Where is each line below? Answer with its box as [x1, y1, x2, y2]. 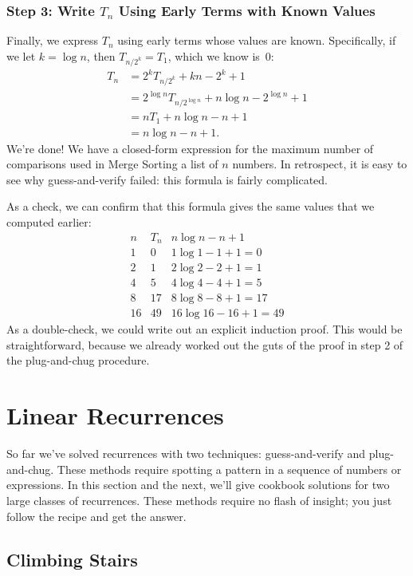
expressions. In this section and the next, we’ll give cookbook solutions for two [6, 476, 390, 493]
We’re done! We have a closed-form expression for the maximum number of [6, 140, 374, 156]
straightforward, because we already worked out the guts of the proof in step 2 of [6, 336, 403, 353]
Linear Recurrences [6, 399, 224, 432]
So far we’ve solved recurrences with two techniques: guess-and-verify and [6, 445, 366, 462]
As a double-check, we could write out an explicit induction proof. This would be [6, 321, 403, 337]
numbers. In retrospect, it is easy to [232, 156, 407, 172]
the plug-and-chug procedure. [6, 352, 150, 369]
